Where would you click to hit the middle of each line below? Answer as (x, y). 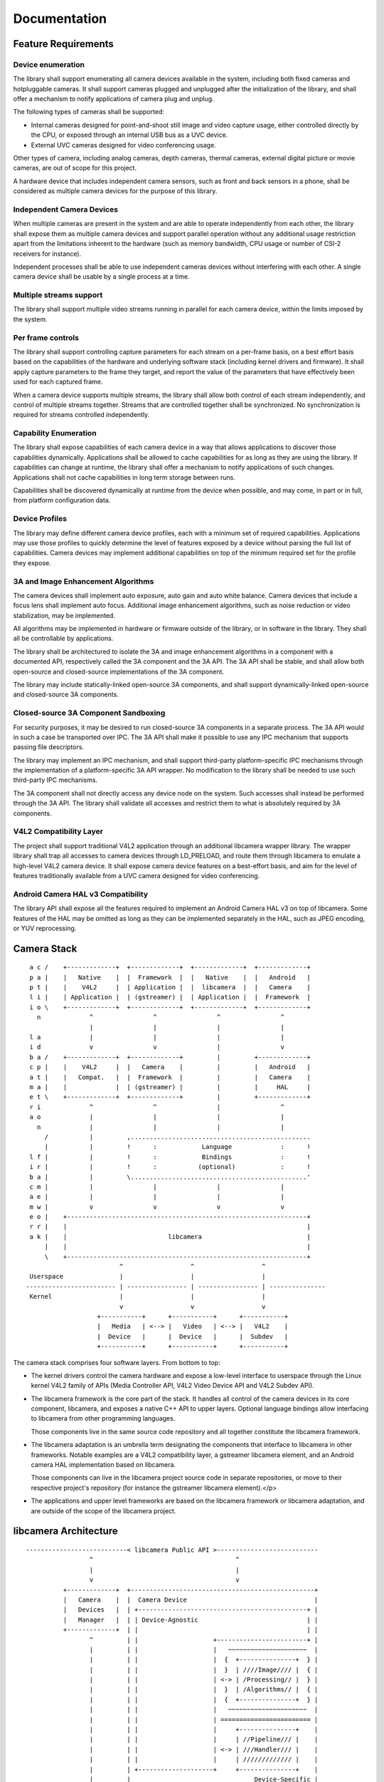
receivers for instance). (47, 254)
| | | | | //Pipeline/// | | (204, 1740)
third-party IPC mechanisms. (55, 780)
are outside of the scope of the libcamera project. (103, 1510)
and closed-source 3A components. (66, 694)
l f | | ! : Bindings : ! (170, 1157)
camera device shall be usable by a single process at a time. (101, 277)
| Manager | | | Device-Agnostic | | (191, 1619)
